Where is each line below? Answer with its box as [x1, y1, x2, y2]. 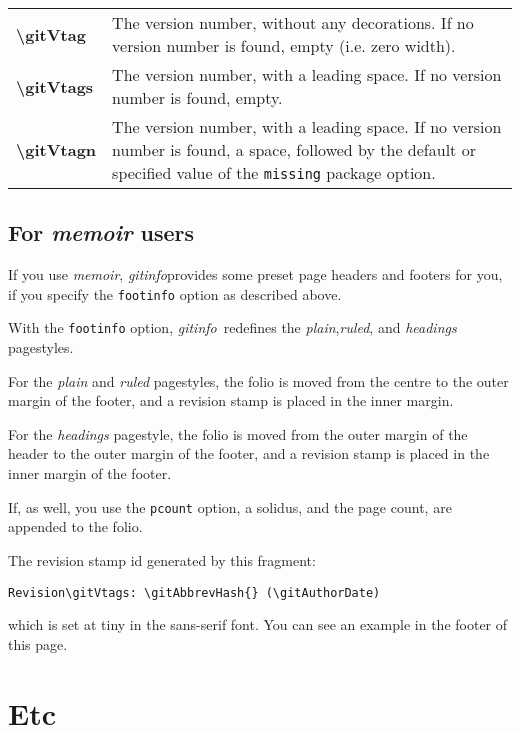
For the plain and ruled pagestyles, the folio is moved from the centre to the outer [8, 370, 509, 391]
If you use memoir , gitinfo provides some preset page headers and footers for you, [8, 264, 503, 285]
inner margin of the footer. [8, 463, 172, 484]
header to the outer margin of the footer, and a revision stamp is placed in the [8, 443, 490, 464]
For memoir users [8, 217, 195, 248]
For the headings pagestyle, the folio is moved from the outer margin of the [8, 423, 468, 444]
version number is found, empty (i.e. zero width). [112, 34, 456, 57]
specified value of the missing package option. [112, 161, 436, 184]
